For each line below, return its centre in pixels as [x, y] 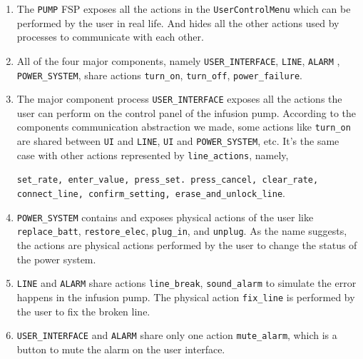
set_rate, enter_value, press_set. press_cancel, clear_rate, [168, 180]
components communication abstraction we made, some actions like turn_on [184, 127]
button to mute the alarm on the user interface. [121, 349]
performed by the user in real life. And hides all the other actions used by [178, 22]
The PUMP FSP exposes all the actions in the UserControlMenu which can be [184, 9]
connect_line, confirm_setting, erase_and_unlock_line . [151, 193]
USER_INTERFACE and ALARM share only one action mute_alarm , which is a [177, 335]
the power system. [56, 259]
